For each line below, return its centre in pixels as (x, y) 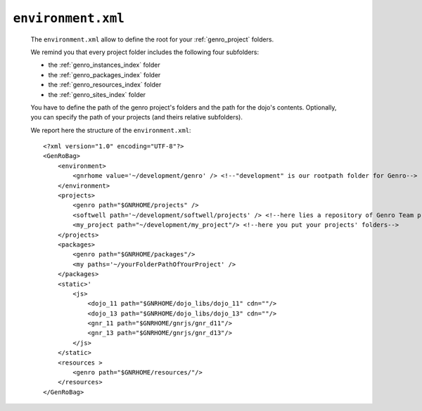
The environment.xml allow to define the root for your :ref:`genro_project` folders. (152, 39)
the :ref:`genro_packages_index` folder (104, 74)
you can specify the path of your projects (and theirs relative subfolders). (136, 117)
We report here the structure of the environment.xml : (111, 130)
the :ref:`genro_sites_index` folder (97, 94)
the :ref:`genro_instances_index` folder (104, 65)
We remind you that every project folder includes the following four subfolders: (145, 52)
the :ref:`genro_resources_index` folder (105, 85)
